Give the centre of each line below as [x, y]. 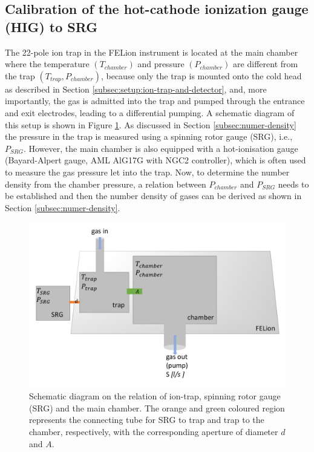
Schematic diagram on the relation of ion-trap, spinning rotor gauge [155, 396]
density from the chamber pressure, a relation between [106, 184]
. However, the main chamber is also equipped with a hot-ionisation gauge [161, 148]
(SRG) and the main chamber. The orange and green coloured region [157, 408]
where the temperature [47, 64]
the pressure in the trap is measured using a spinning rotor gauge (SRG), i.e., [149, 136]
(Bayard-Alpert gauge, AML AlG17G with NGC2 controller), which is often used [155, 160]
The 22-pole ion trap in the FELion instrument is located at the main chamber [152, 52]
